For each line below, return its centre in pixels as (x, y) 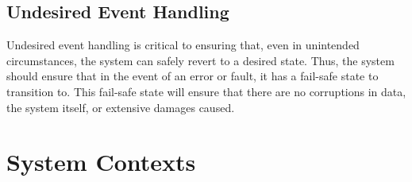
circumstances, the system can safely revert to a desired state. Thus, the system (200, 60)
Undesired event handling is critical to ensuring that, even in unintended (183, 45)
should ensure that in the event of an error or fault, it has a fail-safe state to (193, 76)
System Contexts (101, 162)
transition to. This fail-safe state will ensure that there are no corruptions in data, (206, 91)
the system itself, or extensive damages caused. (121, 107)
